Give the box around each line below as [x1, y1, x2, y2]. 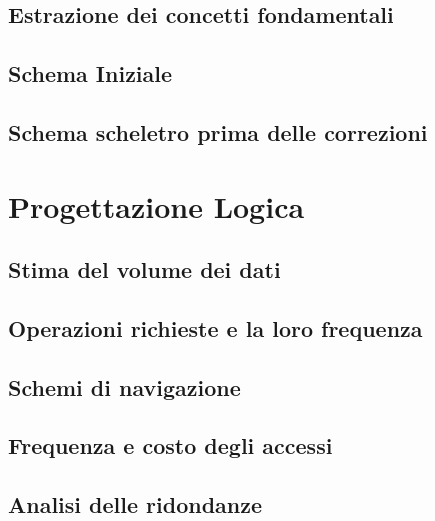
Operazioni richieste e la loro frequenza [8, 312, 423, 343]
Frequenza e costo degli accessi [8, 430, 333, 461]
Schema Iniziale [8, 58, 173, 89]
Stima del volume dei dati [8, 254, 281, 285]
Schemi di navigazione [8, 371, 241, 402]
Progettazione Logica [8, 185, 305, 226]
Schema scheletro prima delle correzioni [8, 116, 428, 147]
